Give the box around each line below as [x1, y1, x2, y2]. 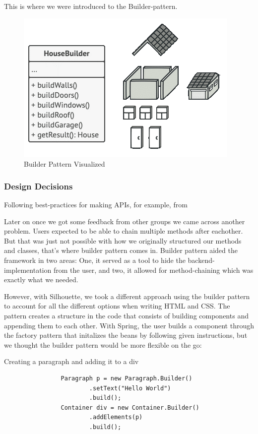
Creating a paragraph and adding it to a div [4, 356, 139, 367]
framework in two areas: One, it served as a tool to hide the [4, 254, 186, 265]
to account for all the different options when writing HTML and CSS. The [4, 301, 230, 311]
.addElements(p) [89, 414, 143, 421]
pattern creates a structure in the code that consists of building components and [4, 310, 249, 320]
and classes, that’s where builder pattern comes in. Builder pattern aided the [4, 245, 238, 255]
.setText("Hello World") [89, 384, 171, 392]
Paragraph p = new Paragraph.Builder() [61, 374, 193, 382]
